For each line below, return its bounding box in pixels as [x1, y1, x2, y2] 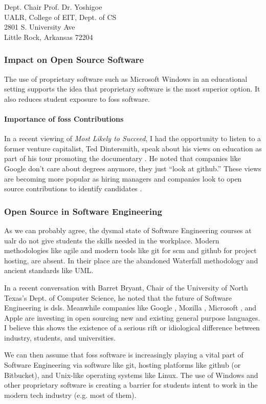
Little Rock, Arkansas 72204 [4, 31, 93, 42]
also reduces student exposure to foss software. [4, 93, 150, 104]
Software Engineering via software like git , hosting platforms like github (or [4, 360, 241, 370]
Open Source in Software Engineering [4, 205, 162, 217]
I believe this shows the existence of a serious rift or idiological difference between [4, 322, 260, 333]
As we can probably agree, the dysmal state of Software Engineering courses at [4, 225, 252, 235]
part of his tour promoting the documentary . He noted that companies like [4, 153, 241, 164]
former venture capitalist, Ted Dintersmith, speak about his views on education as [4, 143, 262, 153]
